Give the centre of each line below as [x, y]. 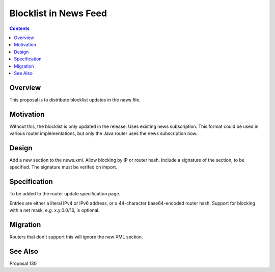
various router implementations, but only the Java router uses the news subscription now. [103, 133]
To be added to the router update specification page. [65, 194]
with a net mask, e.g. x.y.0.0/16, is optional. [54, 210]
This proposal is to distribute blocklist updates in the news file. [75, 99]
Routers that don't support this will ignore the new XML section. [76, 236]
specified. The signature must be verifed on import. [63, 167]
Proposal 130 [23, 263]
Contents [20, 28]
